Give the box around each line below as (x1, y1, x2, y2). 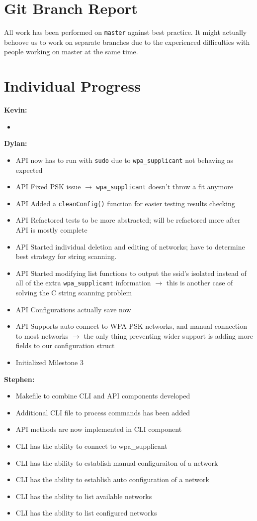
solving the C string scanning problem (15, 287, 132, 298)
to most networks (15, 330, 69, 341)
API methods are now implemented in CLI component (15, 424, 182, 434)
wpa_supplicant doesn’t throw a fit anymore (96, 181, 233, 192)
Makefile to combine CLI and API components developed (15, 391, 190, 401)
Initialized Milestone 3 (15, 357, 84, 368)
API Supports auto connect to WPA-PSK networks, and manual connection (15, 321, 247, 331)
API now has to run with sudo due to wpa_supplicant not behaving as (15, 154, 234, 165)
